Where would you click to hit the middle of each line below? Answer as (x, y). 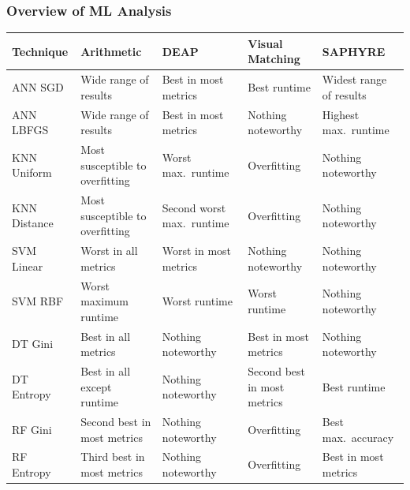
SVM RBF (38, 301)
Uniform (32, 172)
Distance (33, 223)
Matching (274, 59)
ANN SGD (38, 86)
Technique (40, 51)
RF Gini (32, 429)
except (96, 386)
